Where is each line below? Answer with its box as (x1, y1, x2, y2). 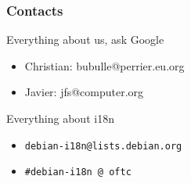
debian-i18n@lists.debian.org (24, 140, 182, 152)
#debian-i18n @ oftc (24, 167, 132, 178)
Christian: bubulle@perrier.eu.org (24, 57, 185, 74)
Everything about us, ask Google (6, 31, 164, 48)
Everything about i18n (6, 110, 114, 126)
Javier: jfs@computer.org (24, 84, 144, 100)
